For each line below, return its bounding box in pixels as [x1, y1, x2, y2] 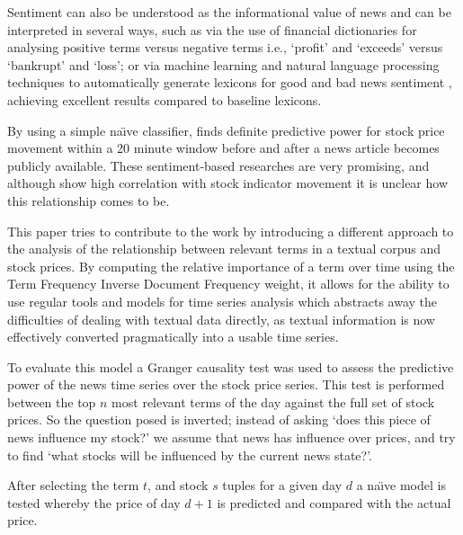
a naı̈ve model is [356, 476, 446, 495]
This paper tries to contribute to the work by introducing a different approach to [7, 221, 454, 240]
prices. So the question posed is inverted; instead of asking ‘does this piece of [7, 410, 431, 429]
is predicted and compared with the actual [217, 493, 451, 512]
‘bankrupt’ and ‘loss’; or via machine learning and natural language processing [7, 55, 440, 74]
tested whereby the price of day [7, 493, 181, 512]
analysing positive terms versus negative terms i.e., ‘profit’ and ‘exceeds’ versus [7, 38, 443, 57]
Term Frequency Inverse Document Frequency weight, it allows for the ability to [7, 274, 450, 293]
